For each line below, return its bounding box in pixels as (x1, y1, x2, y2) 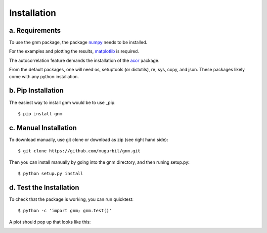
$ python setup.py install (18, 171, 84, 176)
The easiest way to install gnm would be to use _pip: (9, 99, 116, 105)
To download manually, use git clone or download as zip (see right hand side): (9, 137, 168, 142)
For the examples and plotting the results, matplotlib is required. (9, 48, 139, 54)
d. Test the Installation (9, 183, 79, 191)
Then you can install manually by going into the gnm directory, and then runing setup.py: (9, 159, 190, 165)
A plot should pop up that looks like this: (9, 219, 91, 225)
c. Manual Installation (9, 124, 77, 132)
